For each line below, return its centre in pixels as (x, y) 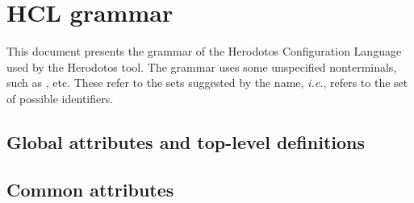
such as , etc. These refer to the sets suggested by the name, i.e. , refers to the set (207, 83)
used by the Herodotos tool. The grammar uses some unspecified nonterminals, (202, 66)
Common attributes (90, 189)
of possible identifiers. (60, 98)
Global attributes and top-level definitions (186, 141)
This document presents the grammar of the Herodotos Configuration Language (204, 51)
